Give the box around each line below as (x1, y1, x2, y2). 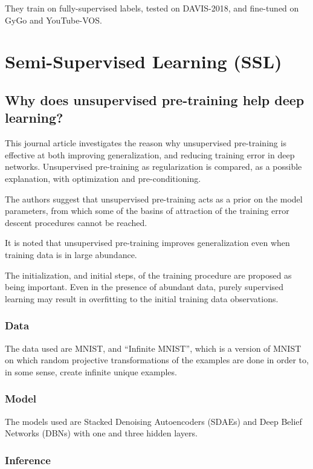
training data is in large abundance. (5, 248, 137, 260)
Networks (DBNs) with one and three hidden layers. (5, 427, 198, 439)
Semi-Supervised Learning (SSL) (5, 49, 282, 74)
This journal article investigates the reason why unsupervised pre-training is (5, 137, 286, 149)
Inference (5, 452, 51, 467)
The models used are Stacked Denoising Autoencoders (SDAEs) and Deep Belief (5, 415, 302, 427)
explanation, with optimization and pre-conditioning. (5, 172, 201, 184)
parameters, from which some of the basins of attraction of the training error (5, 204, 289, 217)
